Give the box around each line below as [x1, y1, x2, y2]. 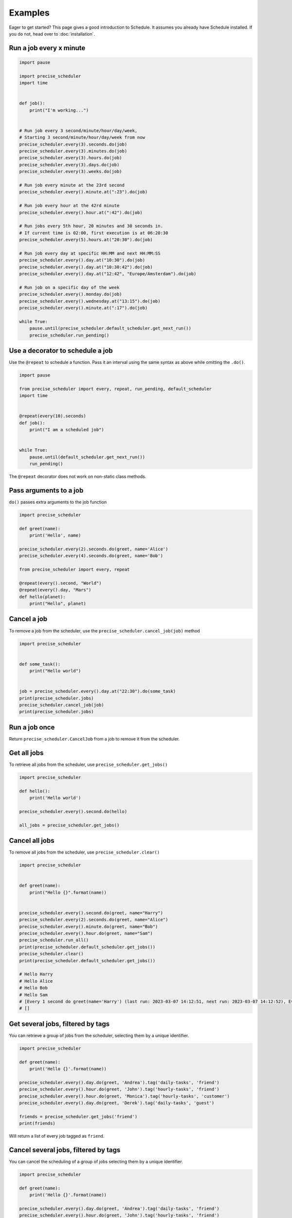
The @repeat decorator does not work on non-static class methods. [9, 474, 146, 479]
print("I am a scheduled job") [29, 427, 104, 433]
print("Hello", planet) [29, 601, 86, 607]
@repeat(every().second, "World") [19, 580, 102, 586]
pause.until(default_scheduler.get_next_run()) [29, 454, 146, 460]
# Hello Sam [19, 992, 48, 997]
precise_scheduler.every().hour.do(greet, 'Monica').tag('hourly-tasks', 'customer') [19, 1093, 230, 1099]
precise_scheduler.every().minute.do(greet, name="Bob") [19, 924, 158, 929]
